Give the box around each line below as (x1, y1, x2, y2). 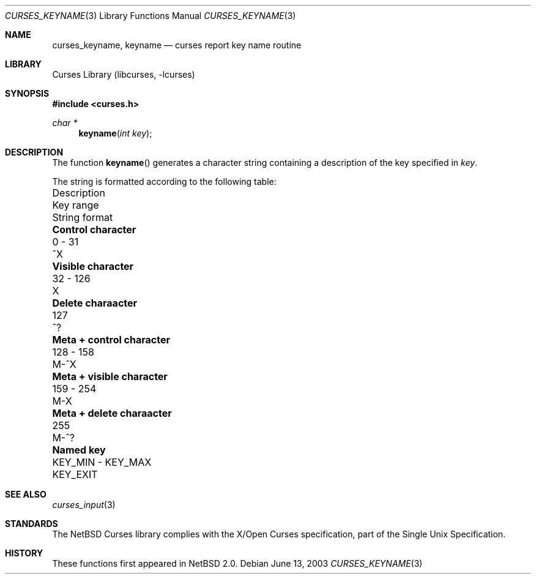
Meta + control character (52, 334, 171, 346)
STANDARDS (5, 518, 58, 529)
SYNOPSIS (5, 88, 50, 99)
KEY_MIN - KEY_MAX (52, 456, 152, 468)
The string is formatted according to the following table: (52, 176, 277, 187)
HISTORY (5, 548, 43, 558)
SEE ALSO (5, 489, 47, 499)
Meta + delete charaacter (52, 407, 172, 419)
